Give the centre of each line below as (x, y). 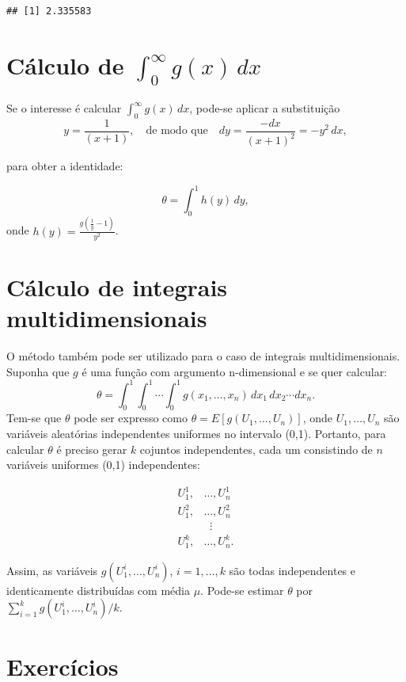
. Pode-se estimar (242, 590)
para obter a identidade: (65, 166)
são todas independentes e (292, 570)
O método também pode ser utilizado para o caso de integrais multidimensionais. (203, 355)
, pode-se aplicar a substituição (265, 108)
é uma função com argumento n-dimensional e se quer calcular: (235, 371)
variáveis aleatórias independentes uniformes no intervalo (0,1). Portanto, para (196, 434)
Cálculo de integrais (117, 286)
